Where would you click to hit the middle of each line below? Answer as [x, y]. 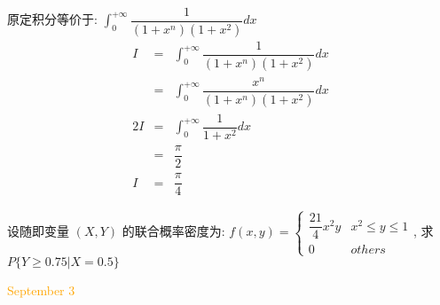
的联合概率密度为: [173, 231]
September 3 [41, 289]
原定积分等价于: [52, 19]
